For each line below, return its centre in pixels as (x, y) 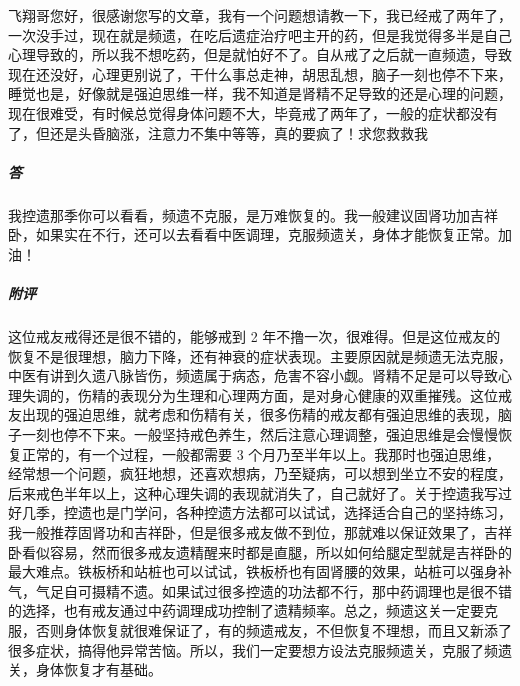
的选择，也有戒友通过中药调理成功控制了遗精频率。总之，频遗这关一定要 (246, 610)
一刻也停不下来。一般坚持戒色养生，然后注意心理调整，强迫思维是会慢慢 (259, 434)
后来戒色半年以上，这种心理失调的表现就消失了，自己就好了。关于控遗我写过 (260, 492)
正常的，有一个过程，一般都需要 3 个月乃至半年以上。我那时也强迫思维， (261, 453)
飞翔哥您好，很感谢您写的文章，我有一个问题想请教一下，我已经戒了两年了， (260, 15)
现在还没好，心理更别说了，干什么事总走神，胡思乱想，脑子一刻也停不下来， (260, 73)
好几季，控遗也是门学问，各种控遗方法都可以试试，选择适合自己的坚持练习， (260, 512)
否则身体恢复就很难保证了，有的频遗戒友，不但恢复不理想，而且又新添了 (273, 629)
